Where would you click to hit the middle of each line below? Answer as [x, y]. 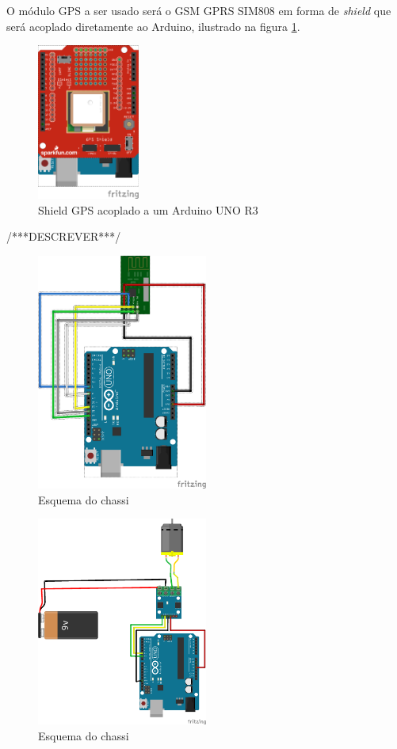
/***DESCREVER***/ [64, 236]
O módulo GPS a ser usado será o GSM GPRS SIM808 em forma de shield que [199, 10]
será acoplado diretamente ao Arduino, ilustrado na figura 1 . [153, 26]
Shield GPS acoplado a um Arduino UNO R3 [148, 209]
